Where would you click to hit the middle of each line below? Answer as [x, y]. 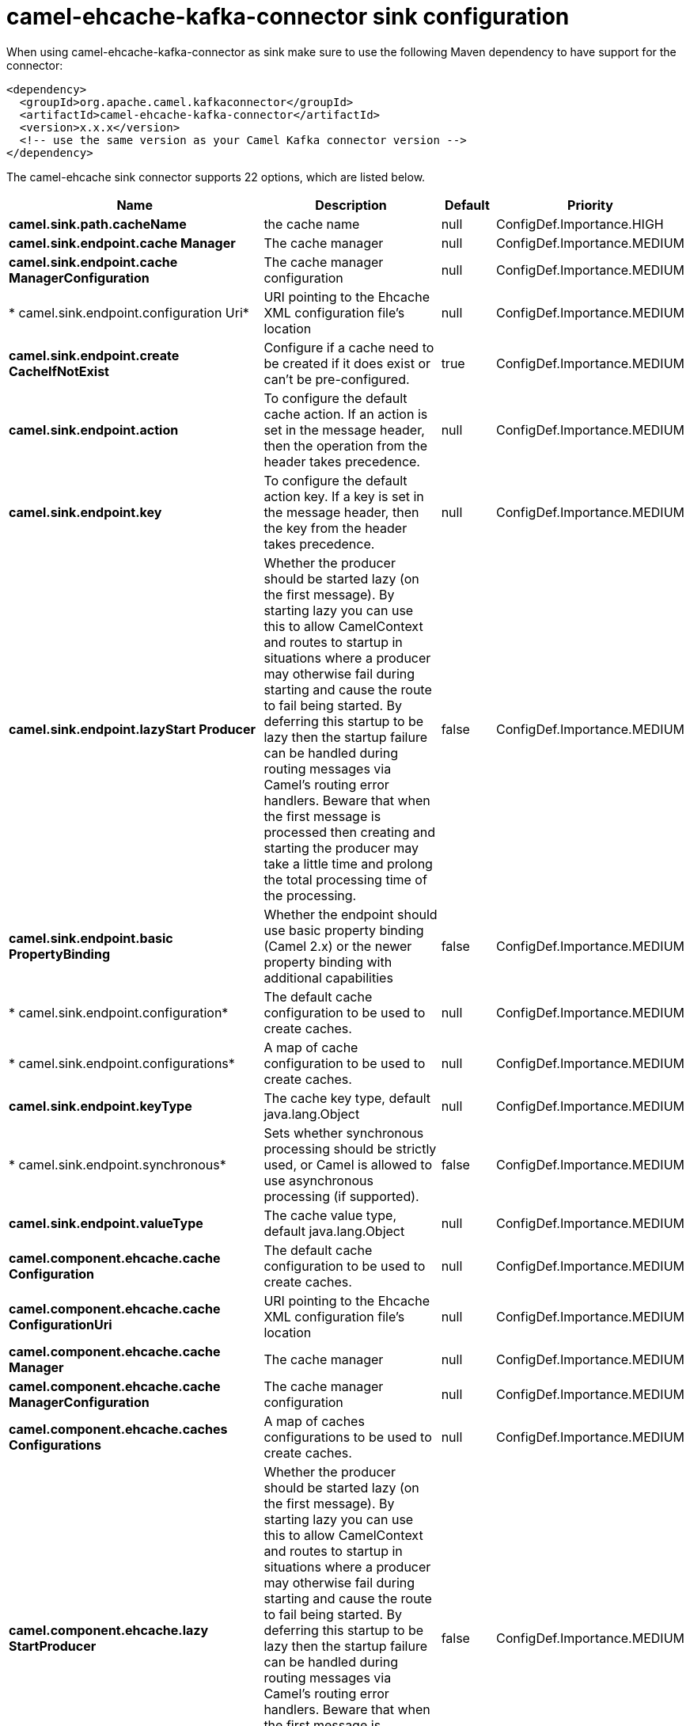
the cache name [312, 224]
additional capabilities [328, 977]
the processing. [310, 895]
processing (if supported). [341, 1196]
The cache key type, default [347, 1098]
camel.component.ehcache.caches [118, 1429]
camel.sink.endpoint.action [94, 430]
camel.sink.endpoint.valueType [106, 1223]
